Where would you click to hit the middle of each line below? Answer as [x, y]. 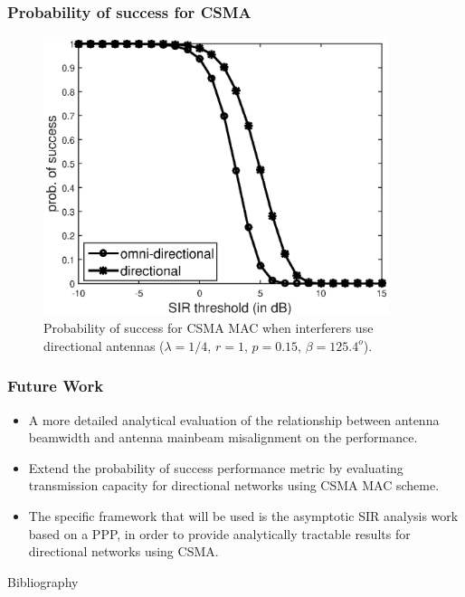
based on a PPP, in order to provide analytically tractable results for [219, 533]
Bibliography [43, 581]
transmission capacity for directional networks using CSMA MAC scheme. [234, 485]
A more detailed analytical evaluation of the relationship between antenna [234, 419]
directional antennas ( [104, 345]
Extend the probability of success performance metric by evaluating [216, 467]
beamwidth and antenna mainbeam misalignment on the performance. [223, 437]
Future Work [56, 386]
